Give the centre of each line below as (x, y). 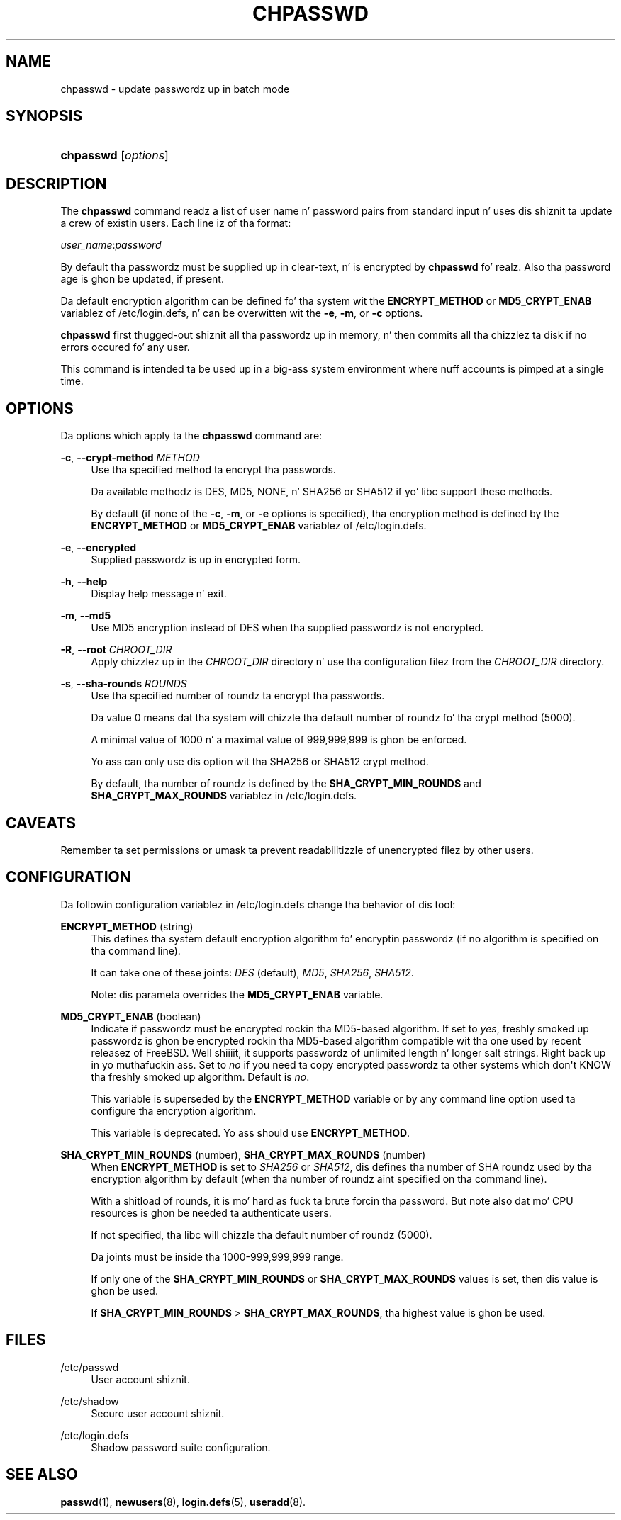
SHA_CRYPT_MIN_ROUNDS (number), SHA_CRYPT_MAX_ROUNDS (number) (243, 1154)
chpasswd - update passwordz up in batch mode (175, 89)
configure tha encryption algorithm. (174, 1110)
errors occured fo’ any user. (125, 347)
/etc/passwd (90, 1367)
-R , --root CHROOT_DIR (116, 650)
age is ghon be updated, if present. (142, 279)
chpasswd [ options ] (114, 156)
